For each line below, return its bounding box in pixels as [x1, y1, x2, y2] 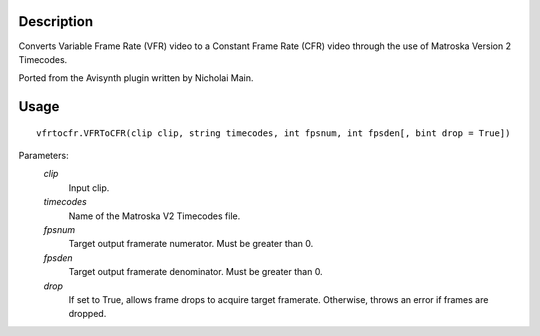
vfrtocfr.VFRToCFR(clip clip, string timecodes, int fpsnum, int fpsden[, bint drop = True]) [36, 127, 511, 139]
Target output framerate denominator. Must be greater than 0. [68, 266, 324, 278]
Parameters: [18, 150, 69, 162]
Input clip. [68, 181, 110, 194]
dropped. [68, 308, 107, 320]
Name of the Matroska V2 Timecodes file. [68, 210, 241, 222]
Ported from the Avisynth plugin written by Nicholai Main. [18, 72, 254, 84]
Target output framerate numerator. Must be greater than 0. [68, 238, 314, 250]
